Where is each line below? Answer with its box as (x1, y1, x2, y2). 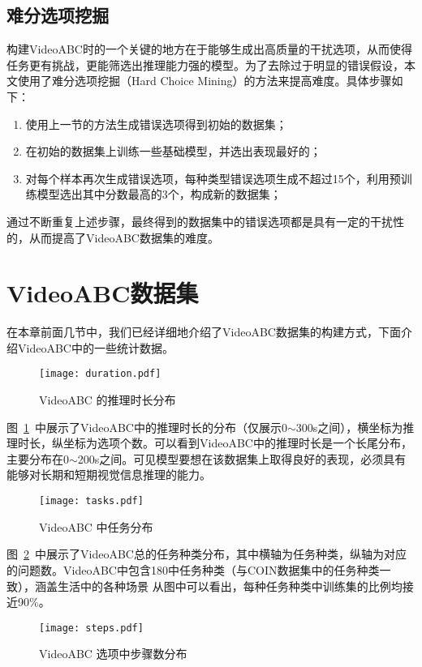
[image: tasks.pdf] (39, 495, 144, 507)
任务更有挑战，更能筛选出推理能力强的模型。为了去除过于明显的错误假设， (6, 56, 404, 73)
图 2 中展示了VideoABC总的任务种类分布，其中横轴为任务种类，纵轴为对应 (6, 545, 407, 562)
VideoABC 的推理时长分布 (39, 391, 176, 408)
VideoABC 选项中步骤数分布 (39, 645, 187, 662)
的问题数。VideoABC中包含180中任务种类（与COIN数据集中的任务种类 (6, 561, 380, 578)
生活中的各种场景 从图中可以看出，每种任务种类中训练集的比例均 (57, 577, 403, 594)
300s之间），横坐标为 (295, 418, 403, 435)
